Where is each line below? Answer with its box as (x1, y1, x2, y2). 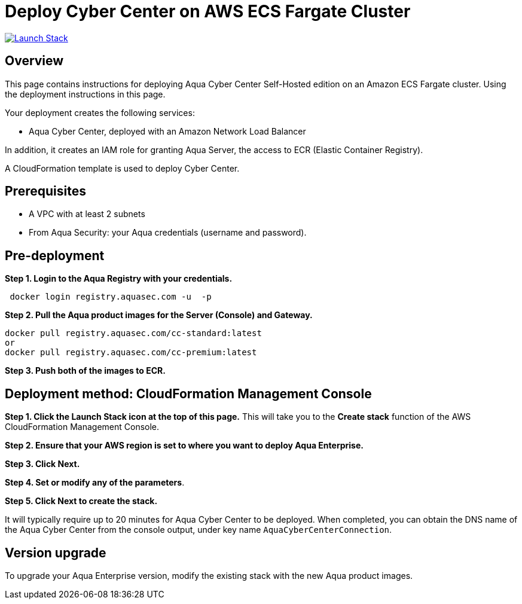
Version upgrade (5, 545, 106, 560)
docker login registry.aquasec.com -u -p (10, 292, 212, 302)
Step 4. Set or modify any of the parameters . (5, 477, 185, 488)
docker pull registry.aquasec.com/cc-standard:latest (5, 328, 262, 338)
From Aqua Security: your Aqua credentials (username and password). (29, 227, 307, 238)
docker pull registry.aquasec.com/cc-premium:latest (5, 347, 257, 358)
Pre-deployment (5, 248, 105, 263)
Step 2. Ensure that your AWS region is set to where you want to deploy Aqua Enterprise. (5, 440, 364, 451)
